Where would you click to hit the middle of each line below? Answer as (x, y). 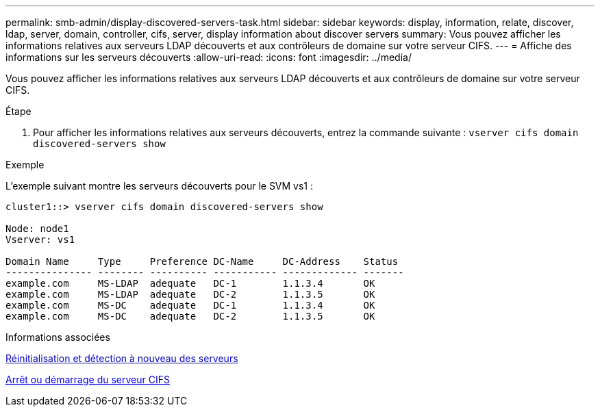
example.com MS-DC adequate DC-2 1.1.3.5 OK (190, 316)
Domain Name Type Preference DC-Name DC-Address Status (202, 261)
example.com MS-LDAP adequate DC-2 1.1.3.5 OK (190, 294)
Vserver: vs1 (40, 240)
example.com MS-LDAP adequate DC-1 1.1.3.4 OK (190, 283)
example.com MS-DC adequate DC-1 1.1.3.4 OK (190, 305)
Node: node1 (37, 229)
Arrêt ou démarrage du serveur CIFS (88, 379)
